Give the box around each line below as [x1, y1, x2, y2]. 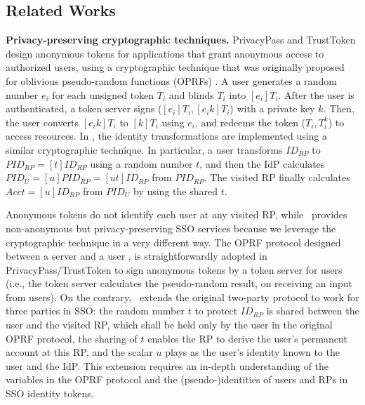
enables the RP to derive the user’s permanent [147, 331, 347, 345]
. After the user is [278, 87, 354, 102]
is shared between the [266, 303, 359, 318]
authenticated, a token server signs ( [6, 101, 162, 116]
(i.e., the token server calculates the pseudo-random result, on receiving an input [6, 276, 353, 291]
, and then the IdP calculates [199, 156, 325, 171]
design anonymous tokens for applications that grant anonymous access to [6, 46, 324, 60]
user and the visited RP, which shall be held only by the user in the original [6, 317, 333, 332]
